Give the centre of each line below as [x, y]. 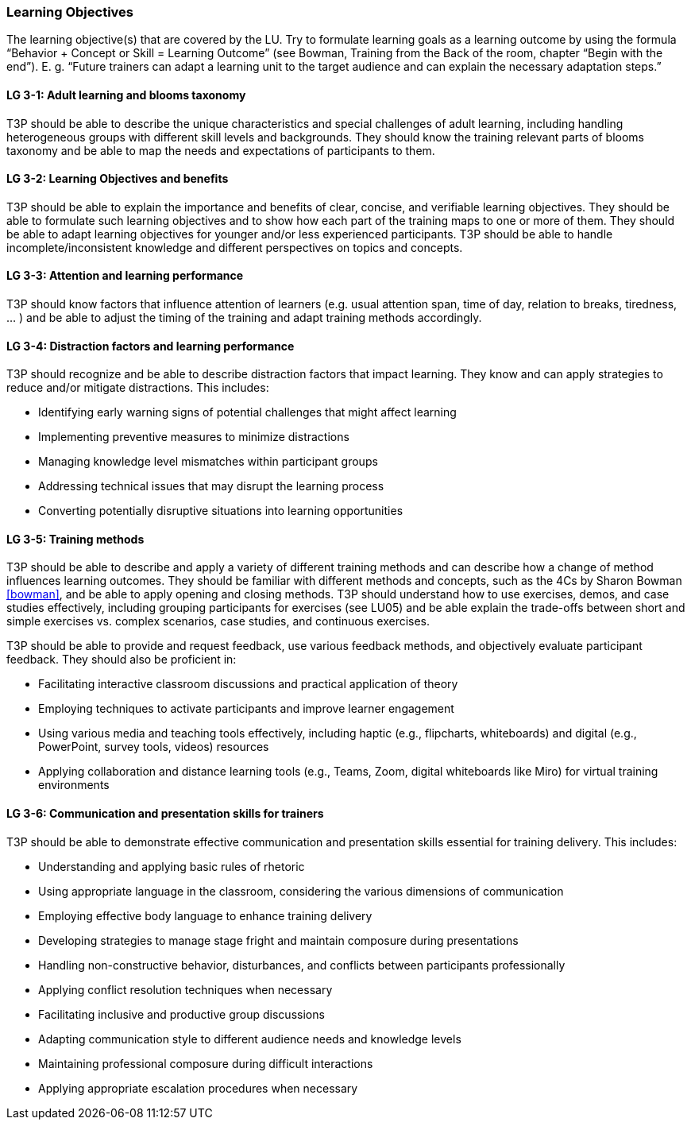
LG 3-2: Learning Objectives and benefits [118, 179]
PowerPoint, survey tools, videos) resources [154, 747]
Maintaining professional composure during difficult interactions [206, 1063]
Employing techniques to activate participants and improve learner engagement [246, 709]
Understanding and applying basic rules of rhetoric [172, 866]
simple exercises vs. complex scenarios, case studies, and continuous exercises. [218, 621]
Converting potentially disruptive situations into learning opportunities [221, 511]
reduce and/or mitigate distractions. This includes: [138, 388]
